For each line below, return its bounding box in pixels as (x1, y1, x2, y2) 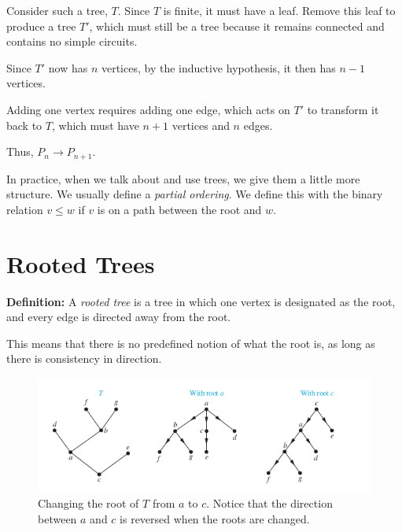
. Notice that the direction (206, 494, 333, 511)
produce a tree (6, 17, 76, 34)
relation (6, 201, 43, 217)
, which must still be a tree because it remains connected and (89, 17, 385, 34)
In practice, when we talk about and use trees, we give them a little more (6, 170, 360, 187)
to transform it (307, 101, 379, 117)
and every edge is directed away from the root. (6, 308, 231, 325)
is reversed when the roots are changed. (120, 510, 310, 526)
